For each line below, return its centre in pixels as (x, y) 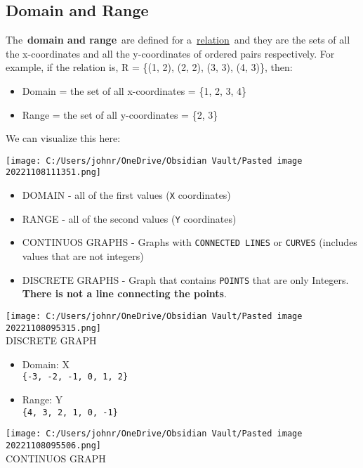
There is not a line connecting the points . (124, 293)
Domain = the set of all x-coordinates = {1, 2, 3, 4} (134, 90)
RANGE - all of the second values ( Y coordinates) (129, 218)
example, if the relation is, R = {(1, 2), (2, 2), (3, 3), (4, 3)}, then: (149, 67)
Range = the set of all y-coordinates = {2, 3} (120, 114)
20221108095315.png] (54, 328)
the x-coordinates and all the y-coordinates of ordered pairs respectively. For (170, 53)
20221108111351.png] (54, 173)
